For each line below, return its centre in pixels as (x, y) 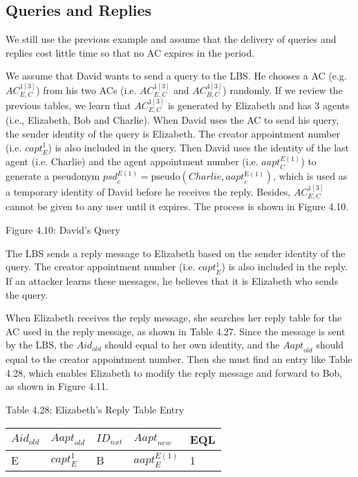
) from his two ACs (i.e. (86, 90)
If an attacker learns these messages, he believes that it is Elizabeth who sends (172, 281)
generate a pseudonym (53, 176)
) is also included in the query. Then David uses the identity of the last (198, 147)
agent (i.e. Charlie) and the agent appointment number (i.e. (132, 161)
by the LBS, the (39, 345)
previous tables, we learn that (68, 105)
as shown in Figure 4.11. (57, 386)
